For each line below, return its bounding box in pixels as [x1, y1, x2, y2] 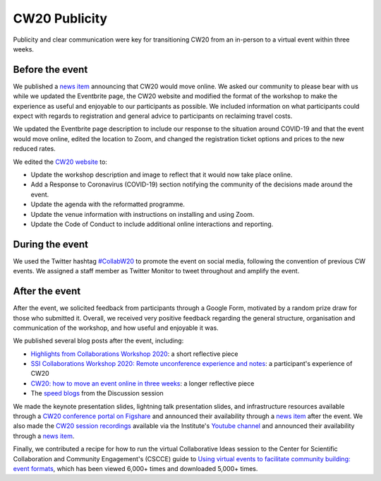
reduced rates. [13, 145, 56, 153]
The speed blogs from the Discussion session [30, 389, 164, 398]
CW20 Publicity [13, 11, 108, 26]
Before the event [13, 64, 88, 76]
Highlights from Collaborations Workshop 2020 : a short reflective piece [30, 350, 238, 358]
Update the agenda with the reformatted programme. [30, 200, 185, 208]
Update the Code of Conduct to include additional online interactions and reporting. [30, 220, 274, 228]
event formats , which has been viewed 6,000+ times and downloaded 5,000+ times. [13, 464, 258, 473]
